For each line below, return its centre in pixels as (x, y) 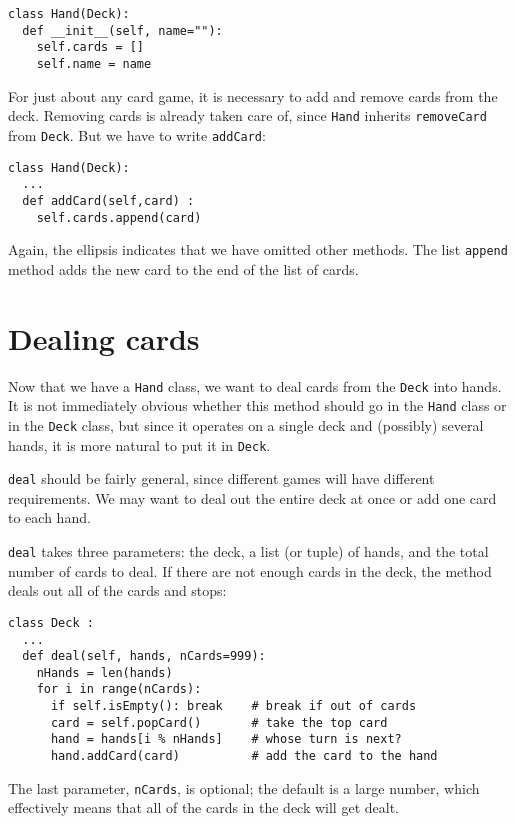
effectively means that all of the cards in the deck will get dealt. (203, 807)
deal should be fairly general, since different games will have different (221, 478)
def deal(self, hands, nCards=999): (144, 656)
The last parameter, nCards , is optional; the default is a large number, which (244, 787)
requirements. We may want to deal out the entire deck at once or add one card (252, 497)
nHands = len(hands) (104, 672)
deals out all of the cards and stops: (117, 590)
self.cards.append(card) (119, 217)
